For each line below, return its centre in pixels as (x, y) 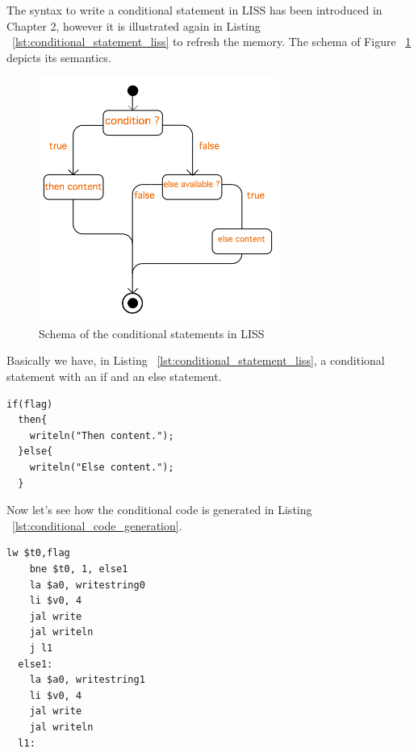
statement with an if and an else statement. (114, 376)
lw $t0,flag (38, 553)
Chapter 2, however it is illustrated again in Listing (134, 25)
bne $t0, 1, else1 (79, 569)
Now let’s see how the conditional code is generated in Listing (159, 510)
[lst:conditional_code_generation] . (97, 525)
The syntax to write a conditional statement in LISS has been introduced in (194, 10)
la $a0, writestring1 (87, 680)
